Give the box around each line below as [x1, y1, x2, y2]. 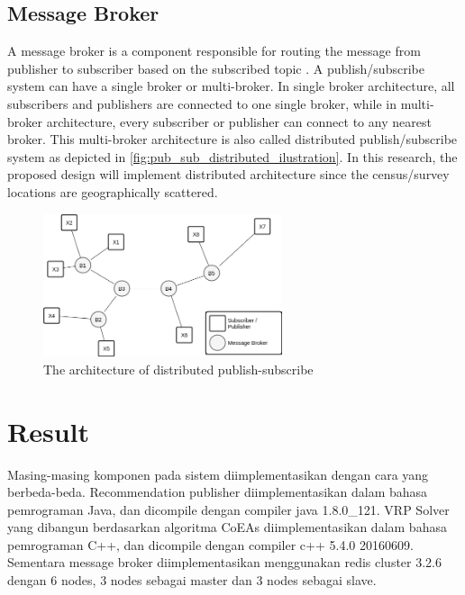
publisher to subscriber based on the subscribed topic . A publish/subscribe [7, 59, 424, 77]
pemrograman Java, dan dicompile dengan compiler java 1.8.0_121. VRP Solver [7, 500, 450, 518]
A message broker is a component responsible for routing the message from [7, 41, 421, 60]
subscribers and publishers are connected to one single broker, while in [7, 94, 397, 113]
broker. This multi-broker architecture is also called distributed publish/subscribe [7, 130, 458, 149]
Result [7, 412, 89, 449]
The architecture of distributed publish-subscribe [43, 359, 314, 378]
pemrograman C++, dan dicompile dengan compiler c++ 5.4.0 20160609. [7, 535, 414, 554]
